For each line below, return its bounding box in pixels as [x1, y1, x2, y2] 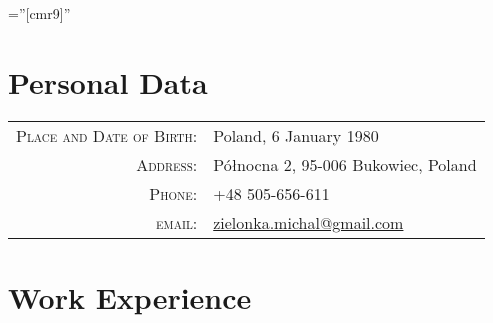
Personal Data [8, 61, 208, 102]
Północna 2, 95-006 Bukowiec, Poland [213, 152, 477, 176]
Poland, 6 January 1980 [213, 123, 379, 147]
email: [156, 210, 198, 234]
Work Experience [8, 276, 252, 317]
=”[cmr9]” [8, 3, 71, 23]
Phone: [149, 181, 198, 205]
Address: [136, 152, 198, 176]
